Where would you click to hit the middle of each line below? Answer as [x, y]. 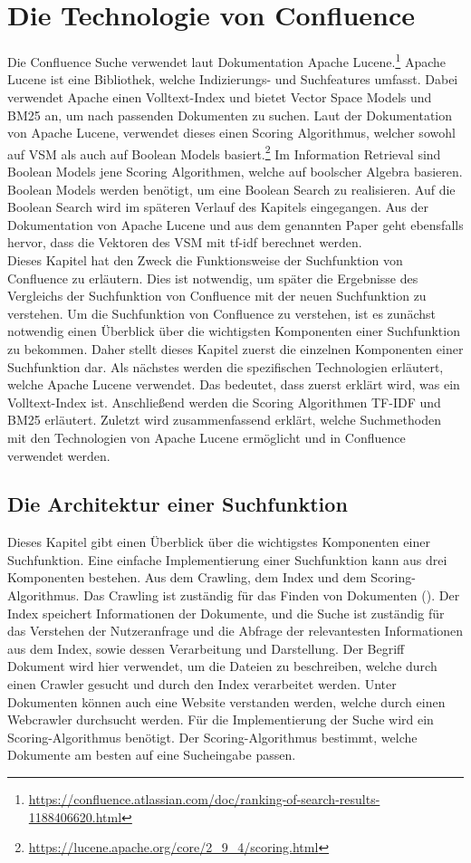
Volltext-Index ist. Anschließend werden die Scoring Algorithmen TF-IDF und [224, 402]
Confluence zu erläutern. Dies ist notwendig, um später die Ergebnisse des [213, 278]
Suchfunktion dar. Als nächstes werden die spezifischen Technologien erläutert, [226, 366]
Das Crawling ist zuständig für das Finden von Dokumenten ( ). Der [272, 595]
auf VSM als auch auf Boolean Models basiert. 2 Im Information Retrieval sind [224, 152]
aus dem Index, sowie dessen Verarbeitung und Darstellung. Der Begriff [206, 648]
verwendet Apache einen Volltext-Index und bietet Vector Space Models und [220, 96]
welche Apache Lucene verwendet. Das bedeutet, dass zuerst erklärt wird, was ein [234, 384]
